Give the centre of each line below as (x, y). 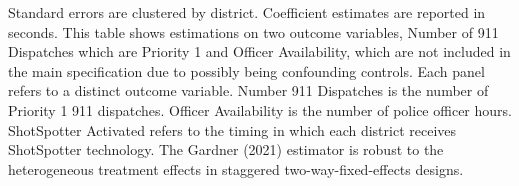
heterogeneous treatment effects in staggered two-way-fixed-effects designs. (236, 168)
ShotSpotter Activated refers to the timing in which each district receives (232, 129)
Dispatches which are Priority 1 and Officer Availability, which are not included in (259, 51)
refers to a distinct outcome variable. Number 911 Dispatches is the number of (248, 90)
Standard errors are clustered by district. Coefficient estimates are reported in (247, 12)
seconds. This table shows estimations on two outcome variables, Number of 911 (253, 31)
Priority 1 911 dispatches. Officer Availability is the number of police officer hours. (260, 109)
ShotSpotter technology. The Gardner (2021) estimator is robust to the (226, 149)
